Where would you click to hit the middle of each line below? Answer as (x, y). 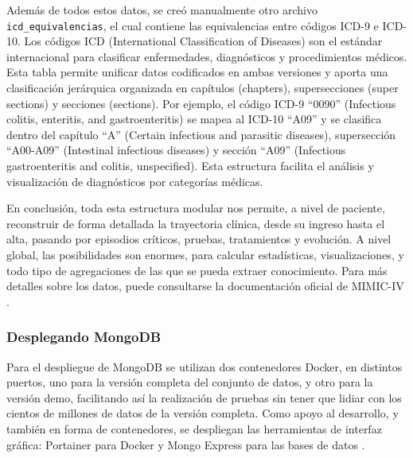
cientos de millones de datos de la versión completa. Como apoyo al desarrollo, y (203, 413)
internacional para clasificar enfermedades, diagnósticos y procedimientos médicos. (207, 56)
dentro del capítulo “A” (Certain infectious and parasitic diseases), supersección (201, 134)
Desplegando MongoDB (84, 337)
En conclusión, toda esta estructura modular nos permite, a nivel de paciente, (196, 208)
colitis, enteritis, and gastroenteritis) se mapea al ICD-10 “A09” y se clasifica (194, 119)
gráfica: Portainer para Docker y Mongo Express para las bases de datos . (186, 444)
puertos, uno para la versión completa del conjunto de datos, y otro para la (190, 382)
